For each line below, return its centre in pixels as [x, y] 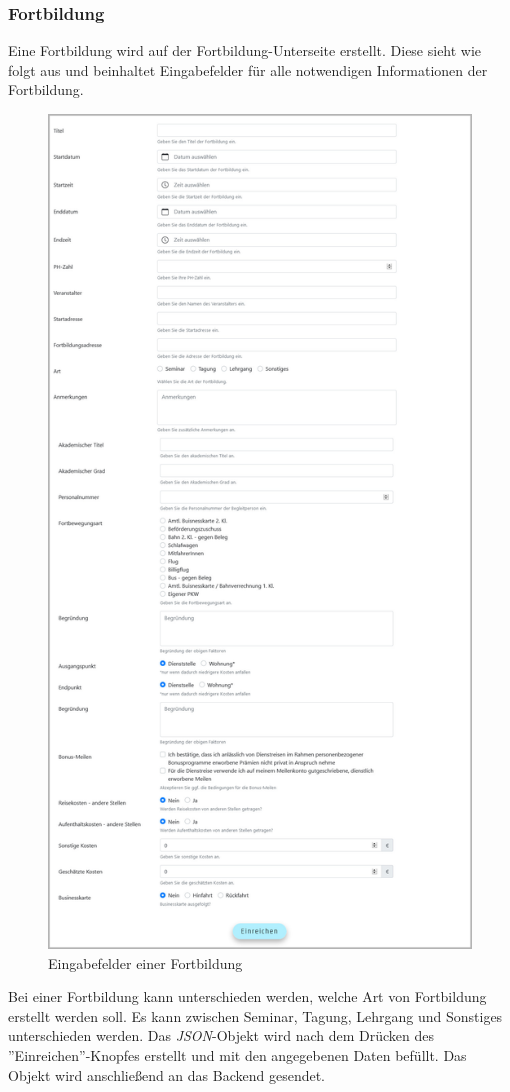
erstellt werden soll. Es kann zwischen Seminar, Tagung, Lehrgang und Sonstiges [255, 1015]
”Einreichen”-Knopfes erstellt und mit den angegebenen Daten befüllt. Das [237, 1054]
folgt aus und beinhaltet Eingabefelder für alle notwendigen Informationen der [248, 69]
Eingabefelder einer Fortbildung [145, 962]
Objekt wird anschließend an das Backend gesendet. [167, 1074]
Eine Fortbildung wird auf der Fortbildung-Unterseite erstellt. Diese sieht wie [245, 50]
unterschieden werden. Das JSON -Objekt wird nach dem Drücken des [221, 1035]
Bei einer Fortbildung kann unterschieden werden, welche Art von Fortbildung [247, 996]
